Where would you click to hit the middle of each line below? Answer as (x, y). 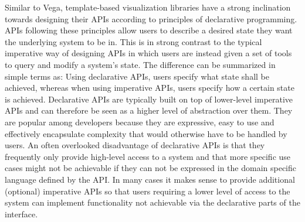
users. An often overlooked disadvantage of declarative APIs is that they (135, 145)
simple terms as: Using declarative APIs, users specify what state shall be (137, 76)
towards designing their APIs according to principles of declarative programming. (151, 18)
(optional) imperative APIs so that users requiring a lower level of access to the (148, 191)
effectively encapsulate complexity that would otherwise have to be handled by (146, 133)
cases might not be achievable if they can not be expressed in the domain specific (150, 168)
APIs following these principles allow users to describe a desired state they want (149, 30)
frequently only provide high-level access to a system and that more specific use (148, 156)
